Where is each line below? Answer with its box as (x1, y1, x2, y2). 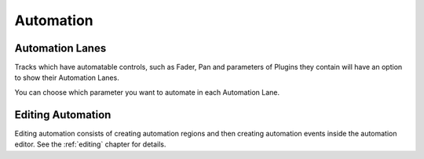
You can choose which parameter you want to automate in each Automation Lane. (14, 87, 280, 97)
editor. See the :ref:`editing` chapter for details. (14, 139, 166, 149)
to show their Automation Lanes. (14, 73, 119, 82)
